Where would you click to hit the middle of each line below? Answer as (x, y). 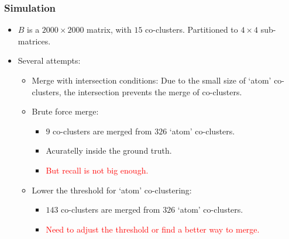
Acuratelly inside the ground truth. (109, 150)
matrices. (34, 41)
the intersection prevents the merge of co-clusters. (153, 91)
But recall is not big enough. (97, 170)
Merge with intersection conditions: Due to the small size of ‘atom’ (152, 80)
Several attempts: (49, 60)
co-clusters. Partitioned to (192, 30)
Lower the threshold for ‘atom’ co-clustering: (112, 190)
